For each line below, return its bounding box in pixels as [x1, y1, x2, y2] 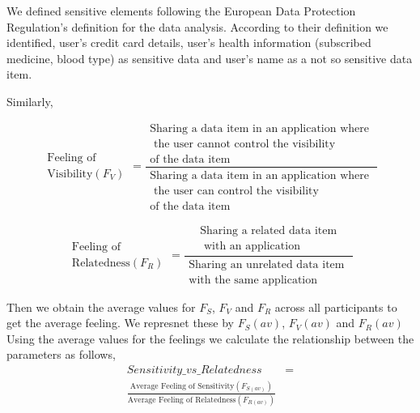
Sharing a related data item [200, 224, 337, 236]
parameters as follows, [6, 346, 116, 363]
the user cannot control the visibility [153, 138, 336, 150]
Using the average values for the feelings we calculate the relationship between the [6, 330, 414, 347]
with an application [203, 240, 300, 252]
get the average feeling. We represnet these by [6, 314, 235, 331]
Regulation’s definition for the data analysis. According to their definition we [6, 18, 388, 35]
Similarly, [6, 92, 53, 109]
